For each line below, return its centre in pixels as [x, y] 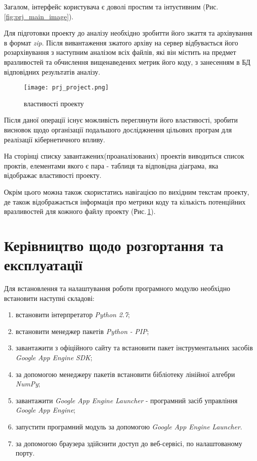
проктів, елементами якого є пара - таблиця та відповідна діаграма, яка [111, 165]
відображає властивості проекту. [53, 175]
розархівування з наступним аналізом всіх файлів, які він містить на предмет [120, 52]
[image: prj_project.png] [66, 88]
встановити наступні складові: [49, 298]
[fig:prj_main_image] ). [39, 16]
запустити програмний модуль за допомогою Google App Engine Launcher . [129, 426]
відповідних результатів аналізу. [52, 71]
